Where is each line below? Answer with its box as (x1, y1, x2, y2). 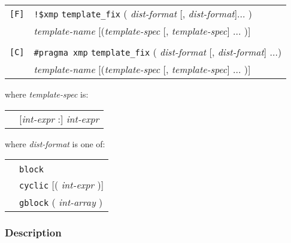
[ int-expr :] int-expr (19, 111, 99, 126)
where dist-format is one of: (5, 137, 105, 150)
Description (5, 225, 62, 240)
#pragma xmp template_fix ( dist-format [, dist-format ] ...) (34, 45, 282, 59)
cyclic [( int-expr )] (19, 178, 104, 192)
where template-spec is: (5, 88, 89, 100)
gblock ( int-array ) (19, 195, 103, 209)
